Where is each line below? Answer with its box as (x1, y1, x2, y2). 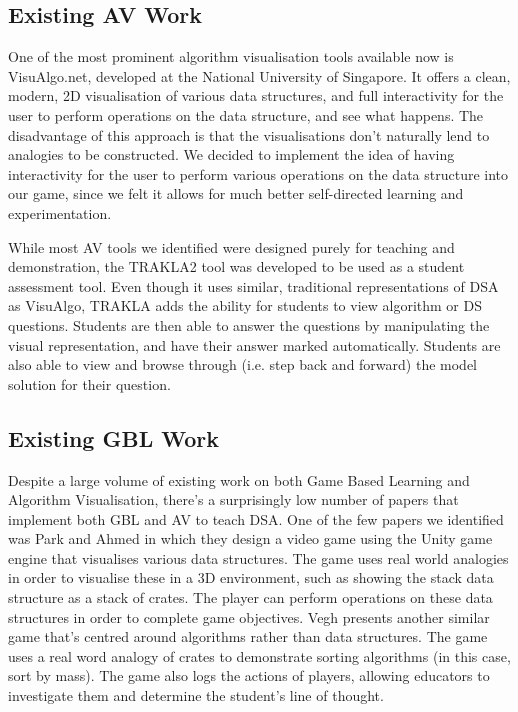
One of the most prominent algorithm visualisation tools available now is (8, 46, 454, 67)
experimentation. (8, 202, 112, 223)
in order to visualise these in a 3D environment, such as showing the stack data (8, 567, 494, 588)
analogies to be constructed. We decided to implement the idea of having (8, 144, 455, 165)
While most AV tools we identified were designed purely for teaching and (8, 236, 455, 257)
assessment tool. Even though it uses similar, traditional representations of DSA (8, 275, 499, 296)
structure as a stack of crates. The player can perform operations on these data (8, 587, 493, 608)
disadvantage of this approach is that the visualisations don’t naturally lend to (8, 124, 490, 145)
